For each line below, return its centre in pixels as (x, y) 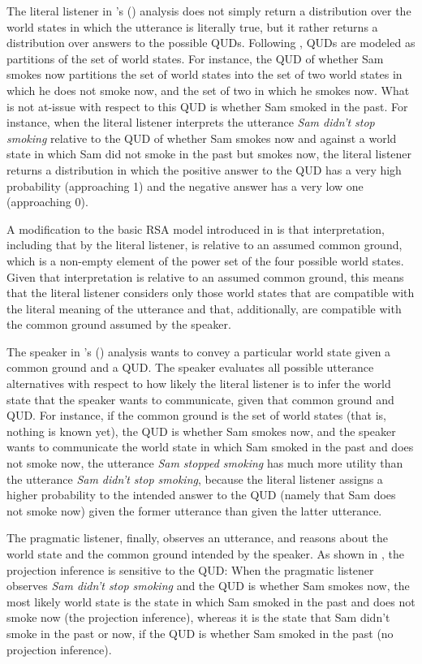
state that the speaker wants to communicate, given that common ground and (200, 399)
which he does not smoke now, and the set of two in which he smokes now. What (208, 90)
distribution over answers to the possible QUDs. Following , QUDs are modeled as (211, 43)
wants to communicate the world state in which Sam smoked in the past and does (210, 447)
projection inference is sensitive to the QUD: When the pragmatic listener (190, 569)
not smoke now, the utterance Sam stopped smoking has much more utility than (205, 463)
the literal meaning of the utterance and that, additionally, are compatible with (204, 308)
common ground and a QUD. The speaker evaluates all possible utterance (190, 367)
